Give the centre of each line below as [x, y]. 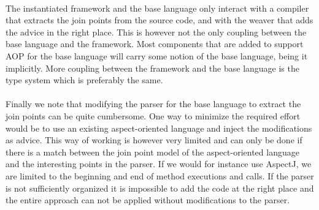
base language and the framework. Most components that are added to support [155, 44]
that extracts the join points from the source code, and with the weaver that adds [159, 20]
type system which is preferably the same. [84, 80]
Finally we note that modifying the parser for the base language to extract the [153, 104]
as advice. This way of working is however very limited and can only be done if [154, 140]
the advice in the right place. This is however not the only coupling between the [156, 32]
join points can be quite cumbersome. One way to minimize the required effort [153, 115]
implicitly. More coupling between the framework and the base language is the [152, 68]
